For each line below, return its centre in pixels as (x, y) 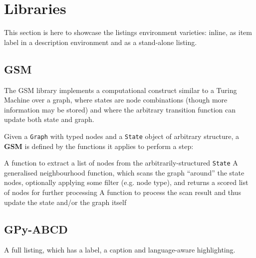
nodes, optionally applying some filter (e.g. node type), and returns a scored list (126, 182)
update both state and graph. (49, 119)
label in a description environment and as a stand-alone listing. (101, 42)
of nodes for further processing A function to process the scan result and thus (123, 192)
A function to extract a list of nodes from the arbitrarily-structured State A (121, 163)
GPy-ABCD (36, 229)
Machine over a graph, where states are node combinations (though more (116, 100)
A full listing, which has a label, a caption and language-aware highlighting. (120, 250)
